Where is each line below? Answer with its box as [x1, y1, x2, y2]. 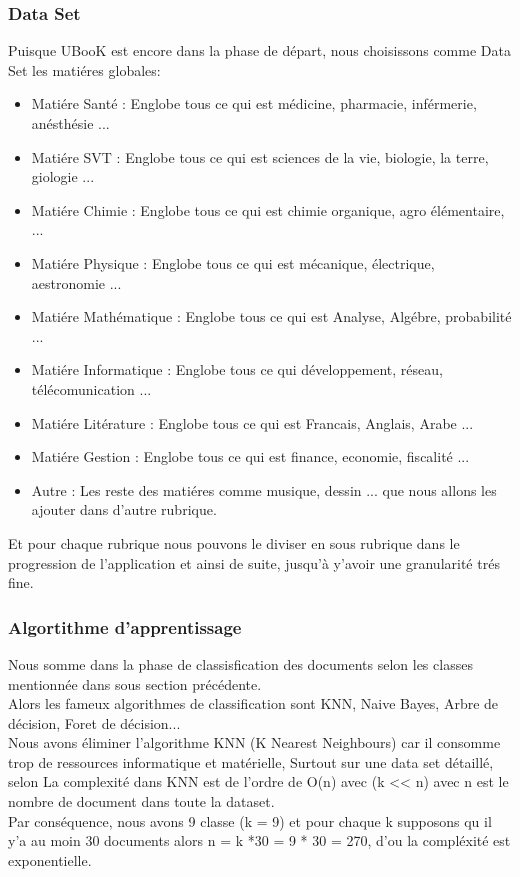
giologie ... [31, 166, 95, 187]
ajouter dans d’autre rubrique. [31, 499, 217, 520]
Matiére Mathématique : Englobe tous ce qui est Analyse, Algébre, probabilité [31, 306, 512, 327]
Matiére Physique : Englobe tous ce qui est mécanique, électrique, [31, 252, 435, 273]
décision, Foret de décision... [8, 712, 181, 733]
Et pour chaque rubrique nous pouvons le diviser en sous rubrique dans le [8, 532, 460, 553]
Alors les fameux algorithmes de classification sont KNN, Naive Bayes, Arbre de [8, 693, 499, 714]
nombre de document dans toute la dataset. [8, 791, 275, 812]
